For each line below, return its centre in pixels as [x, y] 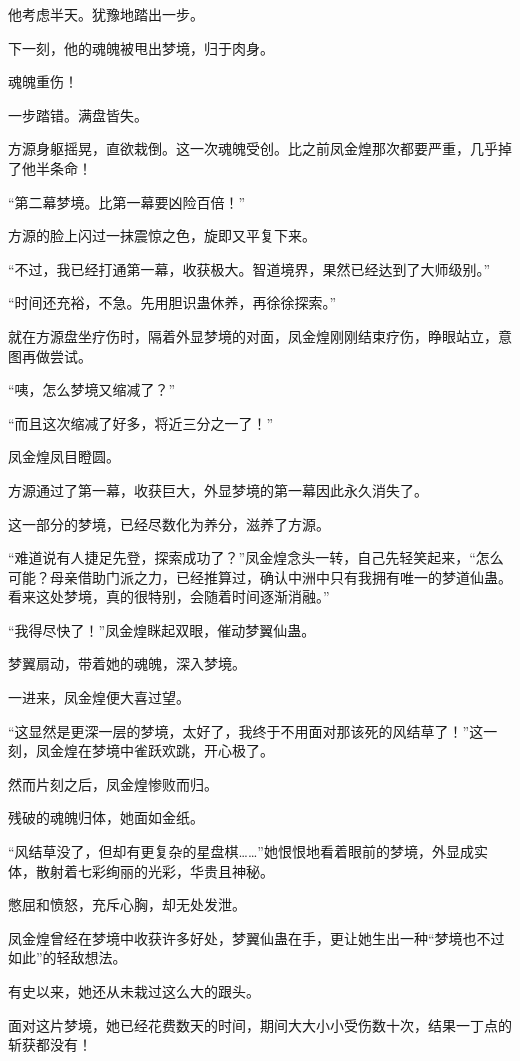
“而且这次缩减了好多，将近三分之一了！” [141, 422]
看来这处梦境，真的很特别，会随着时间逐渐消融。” [169, 596]
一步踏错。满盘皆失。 [78, 114]
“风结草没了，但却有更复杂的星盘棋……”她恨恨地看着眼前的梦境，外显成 [241, 851]
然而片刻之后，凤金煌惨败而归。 [113, 783]
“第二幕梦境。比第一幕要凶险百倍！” [127, 201]
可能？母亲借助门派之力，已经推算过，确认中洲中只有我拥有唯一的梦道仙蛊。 [260, 576]
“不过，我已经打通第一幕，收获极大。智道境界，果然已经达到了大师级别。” [249, 268]
